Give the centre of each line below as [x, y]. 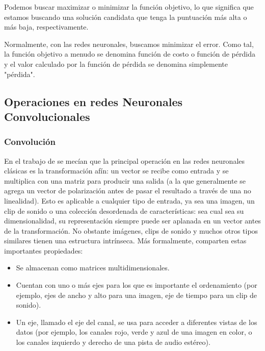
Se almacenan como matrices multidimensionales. [93, 268]
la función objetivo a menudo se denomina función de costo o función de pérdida [130, 54]
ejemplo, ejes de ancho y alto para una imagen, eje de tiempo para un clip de [137, 295]
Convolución [30, 142]
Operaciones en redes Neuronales [94, 101]
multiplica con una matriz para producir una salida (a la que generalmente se [125, 180]
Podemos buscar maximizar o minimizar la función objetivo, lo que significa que [129, 7]
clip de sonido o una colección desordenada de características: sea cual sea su [124, 210]
